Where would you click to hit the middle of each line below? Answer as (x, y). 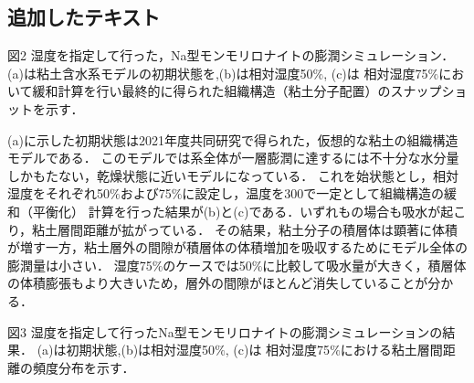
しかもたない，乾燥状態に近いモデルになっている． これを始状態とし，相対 (233, 175)
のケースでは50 (207, 265)
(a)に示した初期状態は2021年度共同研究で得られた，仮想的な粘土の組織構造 (233, 139)
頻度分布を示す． (84, 367)
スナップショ (429, 91)
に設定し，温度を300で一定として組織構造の (313, 193)
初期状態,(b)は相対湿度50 (141, 350)
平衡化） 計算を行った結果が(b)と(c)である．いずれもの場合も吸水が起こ (249, 211)
